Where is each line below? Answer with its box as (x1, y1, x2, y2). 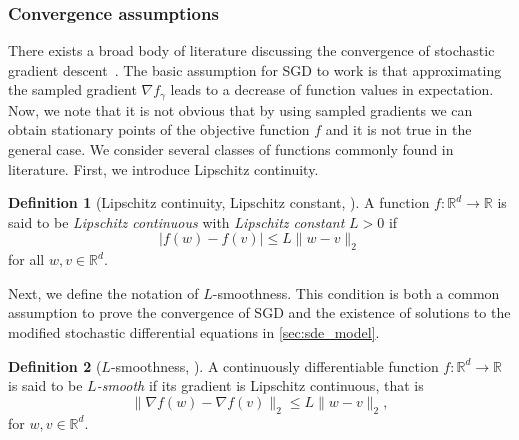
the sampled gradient (8, 79, 137, 100)
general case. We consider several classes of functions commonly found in (8, 139, 454, 160)
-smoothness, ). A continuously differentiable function (110, 355, 439, 376)
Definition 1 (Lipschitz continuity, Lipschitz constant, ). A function (8, 192, 430, 213)
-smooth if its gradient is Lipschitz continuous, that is (96, 375, 424, 396)
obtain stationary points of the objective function (8, 119, 310, 140)
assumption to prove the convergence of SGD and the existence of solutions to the (8, 302, 511, 323)
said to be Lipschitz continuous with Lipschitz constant (8, 211, 345, 232)
